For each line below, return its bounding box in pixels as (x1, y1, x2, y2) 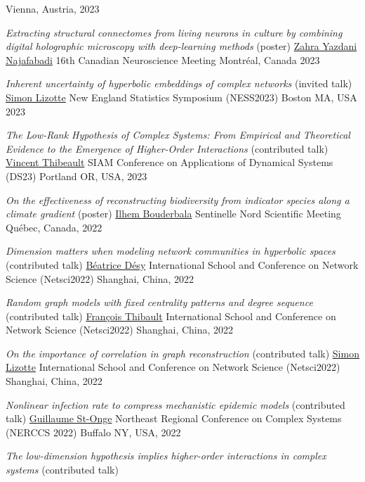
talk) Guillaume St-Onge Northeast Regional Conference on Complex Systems (6, 411, 342, 426)
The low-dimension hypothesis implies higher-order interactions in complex (6, 448, 326, 463)
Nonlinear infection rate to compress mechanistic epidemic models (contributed (6, 397, 345, 412)
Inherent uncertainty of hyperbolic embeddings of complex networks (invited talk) (6, 76, 352, 91)
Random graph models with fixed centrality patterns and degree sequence (6, 295, 313, 310)
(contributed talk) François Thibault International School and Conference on (6, 308, 336, 323)
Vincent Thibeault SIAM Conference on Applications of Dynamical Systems (6, 155, 333, 170)
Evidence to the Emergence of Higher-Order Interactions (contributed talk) (6, 141, 328, 156)
